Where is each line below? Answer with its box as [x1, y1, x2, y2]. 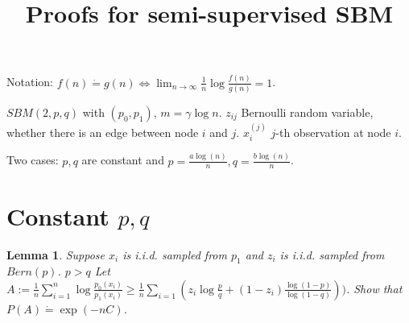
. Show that [345, 280, 403, 296]
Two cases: [6, 151, 59, 168]
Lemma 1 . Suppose [6, 246, 105, 263]
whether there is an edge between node [6, 123, 199, 140]
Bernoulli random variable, [241, 104, 374, 120]
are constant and [81, 151, 164, 168]
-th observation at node [275, 123, 391, 140]
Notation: [6, 73, 53, 90]
